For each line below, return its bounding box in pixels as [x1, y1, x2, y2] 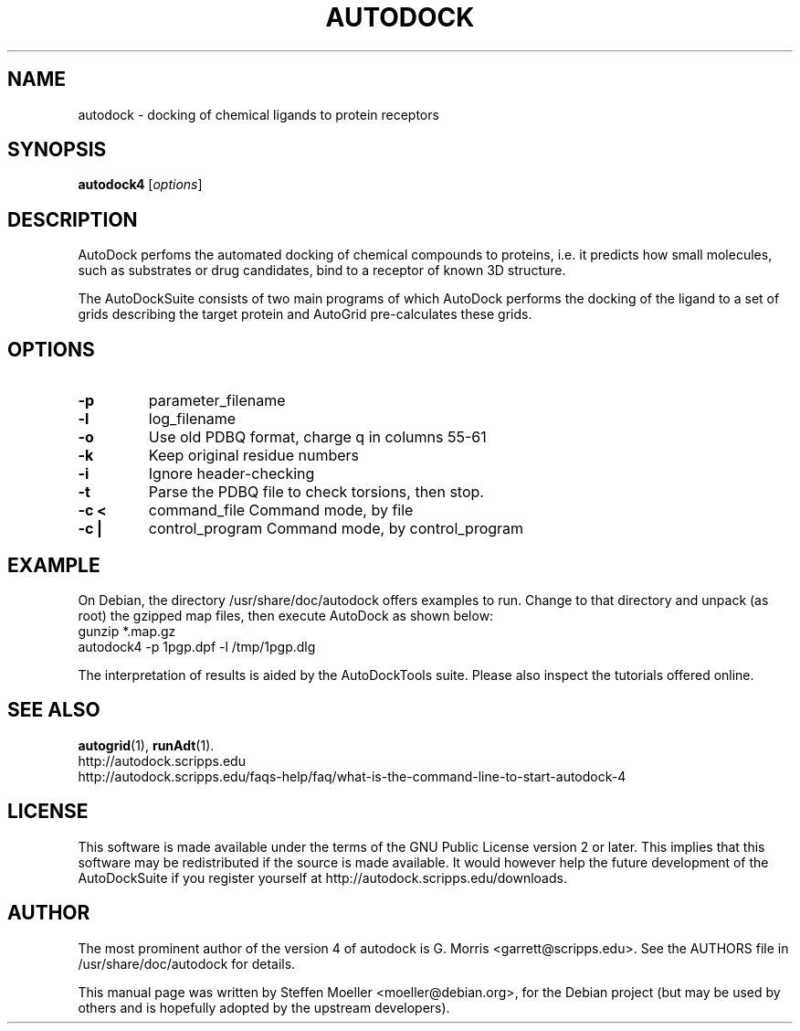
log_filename [148, 409, 237, 429]
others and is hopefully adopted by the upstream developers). [78, 999, 450, 1015]
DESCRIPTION [7, 207, 138, 231]
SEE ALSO [7, 698, 100, 722]
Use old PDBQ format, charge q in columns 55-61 [148, 428, 487, 447]
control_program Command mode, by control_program [148, 519, 524, 538]
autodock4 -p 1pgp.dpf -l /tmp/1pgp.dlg [78, 638, 316, 654]
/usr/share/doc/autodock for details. [78, 955, 296, 972]
